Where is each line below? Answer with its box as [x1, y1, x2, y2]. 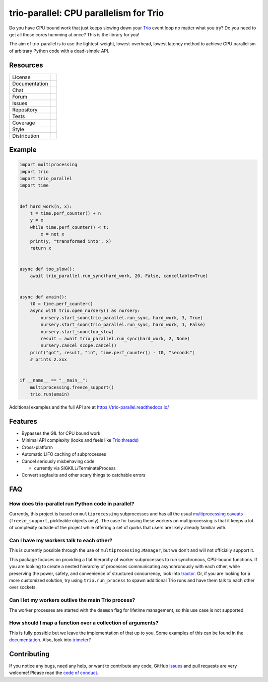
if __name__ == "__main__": [19, 378, 88, 383]
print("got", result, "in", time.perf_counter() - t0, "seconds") [30, 350, 196, 355]
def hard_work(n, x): [19, 203, 72, 209]
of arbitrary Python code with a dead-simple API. [9, 48, 110, 54]
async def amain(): [19, 294, 67, 299]
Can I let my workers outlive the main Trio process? [9, 597, 135, 604]
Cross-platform [21, 444, 53, 450]
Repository [12, 106, 38, 113]
